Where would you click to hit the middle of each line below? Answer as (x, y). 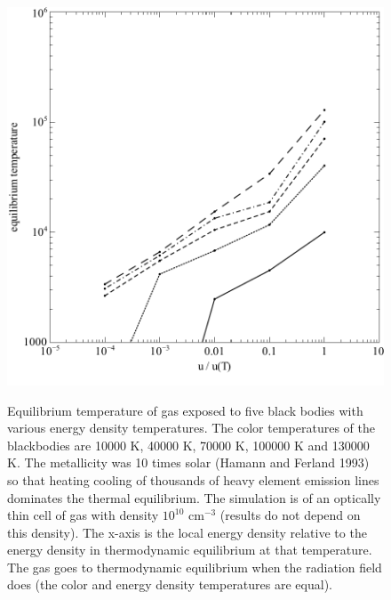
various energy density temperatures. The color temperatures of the (191, 428)
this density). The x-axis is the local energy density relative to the (187, 532)
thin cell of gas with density (83, 515)
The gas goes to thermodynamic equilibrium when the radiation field (195, 567)
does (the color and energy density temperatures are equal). (170, 584)
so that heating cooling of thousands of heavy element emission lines (193, 479)
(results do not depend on (290, 515)
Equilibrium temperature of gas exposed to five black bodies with (185, 410)
